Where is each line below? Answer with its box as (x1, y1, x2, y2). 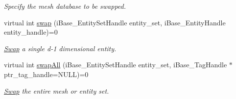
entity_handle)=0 (4, 27, 58, 37)
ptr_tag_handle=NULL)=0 (4, 69, 89, 79)
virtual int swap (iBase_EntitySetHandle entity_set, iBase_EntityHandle (4, 17, 226, 27)
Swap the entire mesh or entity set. (4, 85, 109, 96)
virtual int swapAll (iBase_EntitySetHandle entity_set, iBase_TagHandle (4, 59, 227, 70)
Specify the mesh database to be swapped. (4, 1, 126, 11)
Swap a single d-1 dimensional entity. (4, 43, 117, 53)
